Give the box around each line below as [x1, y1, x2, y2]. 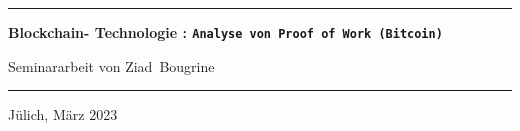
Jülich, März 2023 [8, 104, 118, 125]
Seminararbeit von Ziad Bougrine [8, 55, 215, 76]
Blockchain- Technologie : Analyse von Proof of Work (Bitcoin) [8, 22, 443, 42]
